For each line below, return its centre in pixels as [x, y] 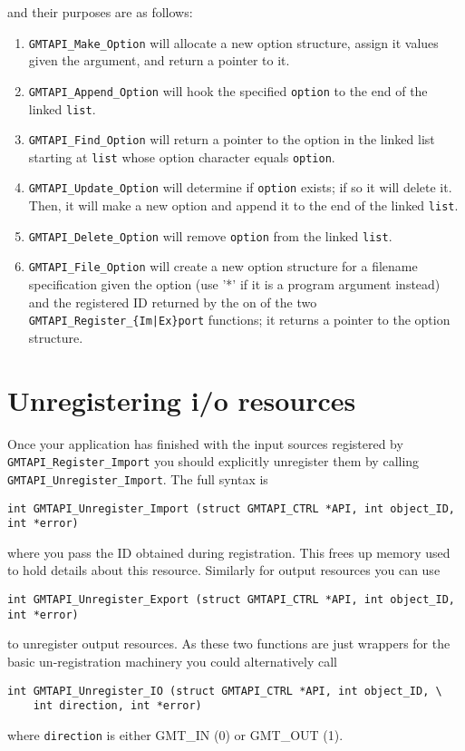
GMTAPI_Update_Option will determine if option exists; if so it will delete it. [240, 187]
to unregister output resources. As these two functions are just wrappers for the [229, 644]
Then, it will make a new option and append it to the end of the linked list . [243, 205]
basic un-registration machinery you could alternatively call [172, 661]
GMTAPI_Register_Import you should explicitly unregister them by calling [213, 461]
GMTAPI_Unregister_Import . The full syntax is [138, 478]
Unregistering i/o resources [182, 400]
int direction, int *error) [117, 706]
